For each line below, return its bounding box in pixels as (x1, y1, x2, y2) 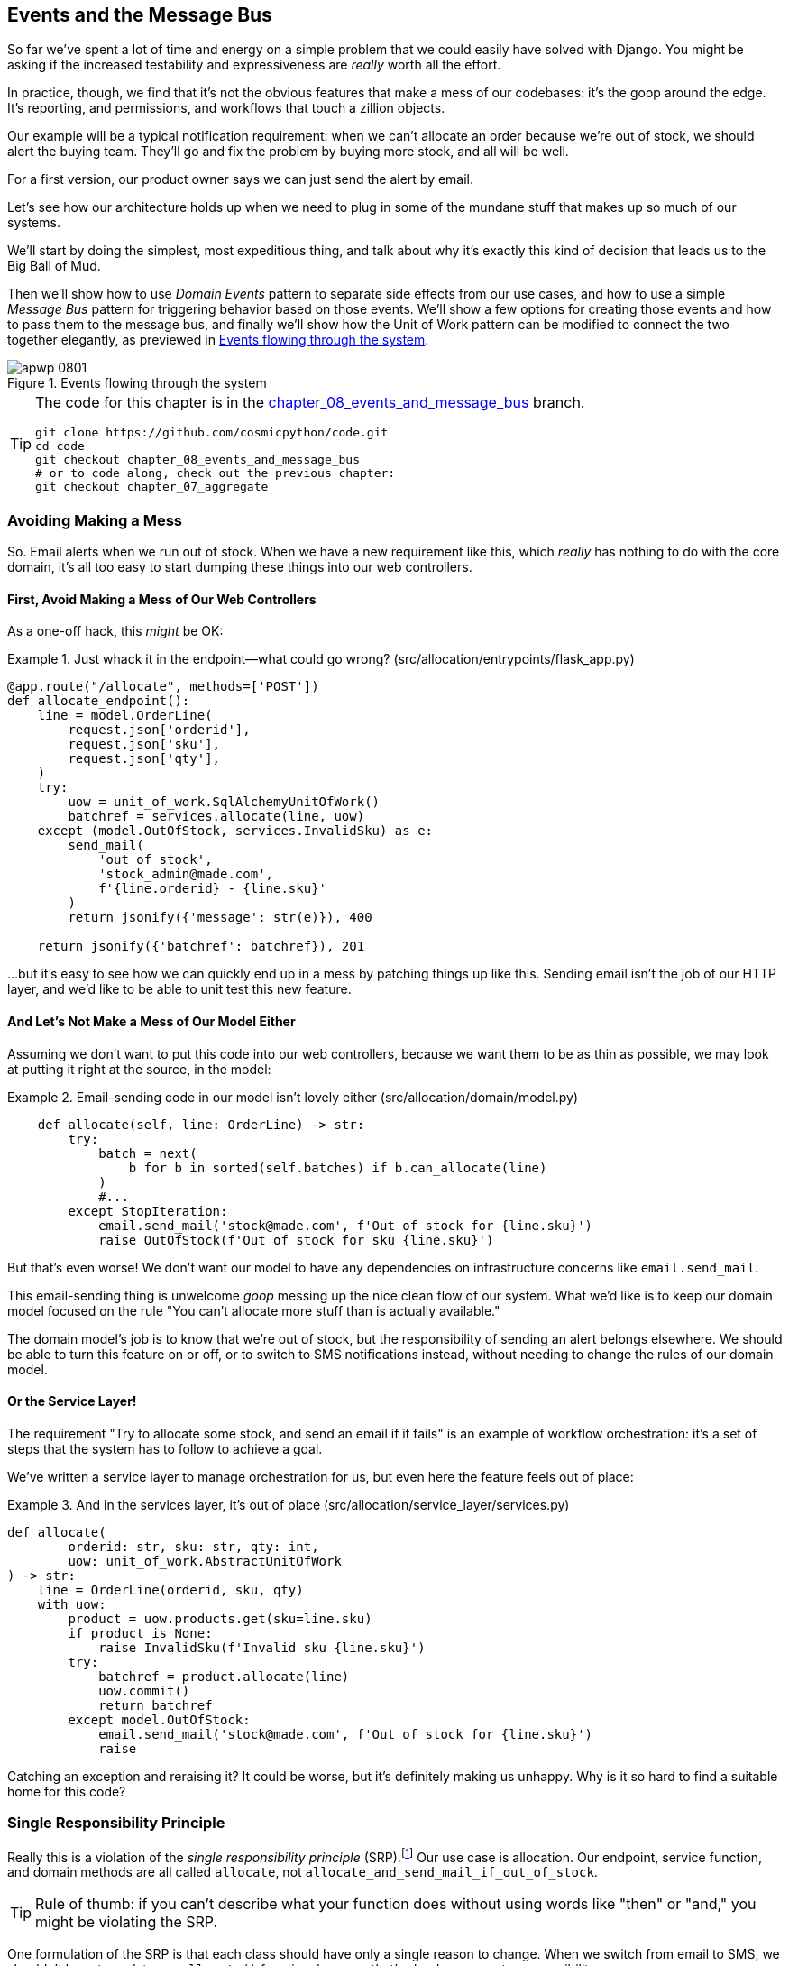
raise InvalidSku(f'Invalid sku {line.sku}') (98, 1640, 426, 1655)
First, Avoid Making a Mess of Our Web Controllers (7, 591, 317, 607)
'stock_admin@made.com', (98, 867, 274, 882)
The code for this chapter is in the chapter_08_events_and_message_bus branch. (35, 393, 585, 412)
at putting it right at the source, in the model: (7, 1061, 271, 1077)
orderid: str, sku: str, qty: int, (68, 1539, 319, 1554)
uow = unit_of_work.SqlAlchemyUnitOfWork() (68, 795, 381, 810)
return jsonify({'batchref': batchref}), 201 (37, 939, 365, 954)
